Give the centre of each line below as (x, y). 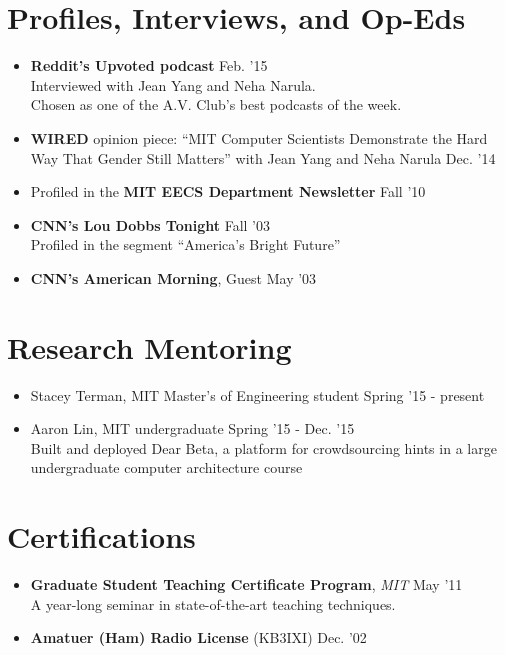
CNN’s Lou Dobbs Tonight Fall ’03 (150, 224)
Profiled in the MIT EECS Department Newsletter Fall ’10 (228, 191)
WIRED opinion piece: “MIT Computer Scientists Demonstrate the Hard (259, 137)
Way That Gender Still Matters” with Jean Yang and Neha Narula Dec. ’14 (263, 157)
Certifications (101, 536)
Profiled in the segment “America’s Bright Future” (185, 244)
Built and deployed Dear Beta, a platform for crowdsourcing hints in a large (263, 447)
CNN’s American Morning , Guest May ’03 (173, 277)
